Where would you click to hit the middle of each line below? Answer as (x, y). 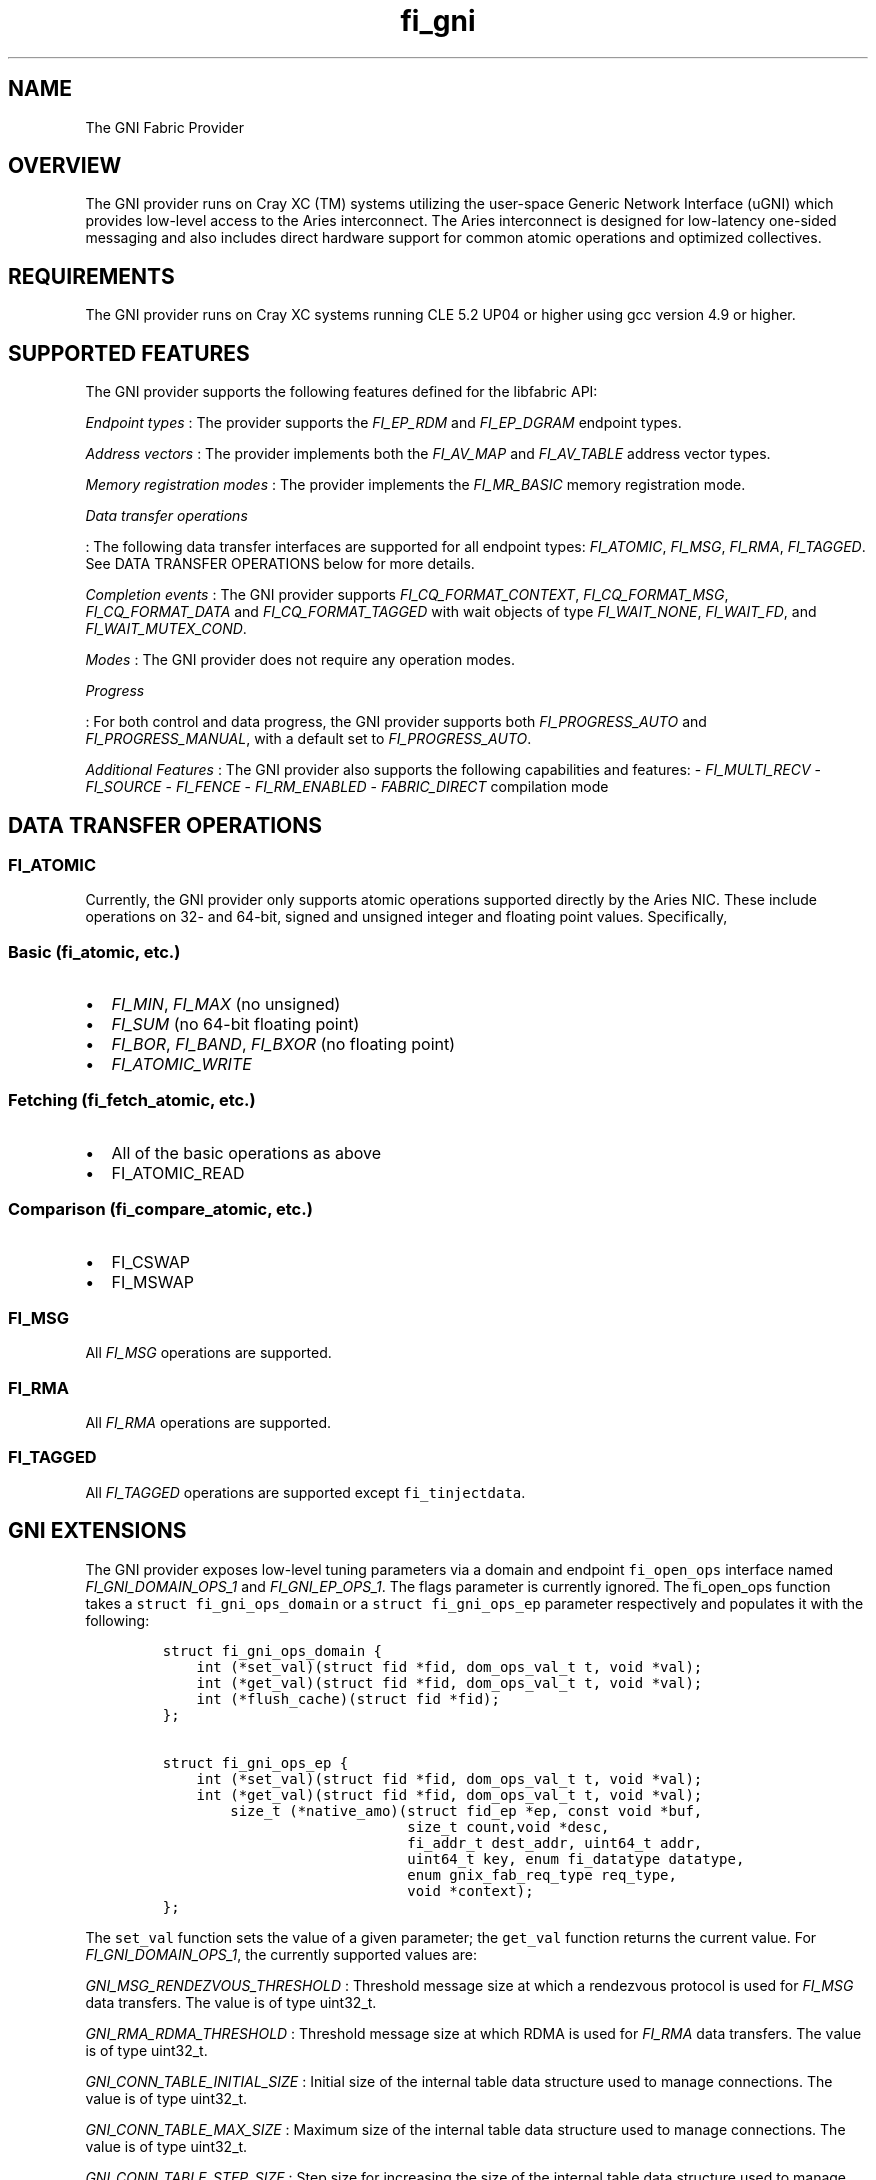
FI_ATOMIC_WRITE (181, 1064)
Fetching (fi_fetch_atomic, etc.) (132, 1100)
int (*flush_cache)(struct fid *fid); (348, 1698)
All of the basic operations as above (246, 1152)
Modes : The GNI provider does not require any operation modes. (300, 660)
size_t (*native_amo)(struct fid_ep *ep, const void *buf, (466, 1810)
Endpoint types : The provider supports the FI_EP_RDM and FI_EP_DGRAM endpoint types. (383, 423)
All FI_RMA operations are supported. (208, 1423)
